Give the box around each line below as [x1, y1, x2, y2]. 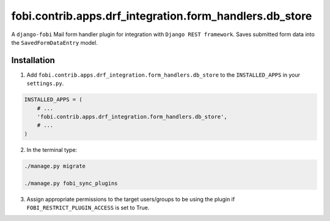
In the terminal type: [26, 146, 78, 153]
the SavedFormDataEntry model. [11, 39, 98, 46]
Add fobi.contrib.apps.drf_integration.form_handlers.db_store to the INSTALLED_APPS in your [26, 71, 301, 78]
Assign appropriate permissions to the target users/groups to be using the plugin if [26, 195, 235, 203]
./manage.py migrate [24, 162, 86, 170]
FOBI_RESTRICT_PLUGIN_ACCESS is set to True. [26, 204, 150, 211]
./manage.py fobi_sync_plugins [24, 179, 119, 187]
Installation [11, 55, 55, 66]
